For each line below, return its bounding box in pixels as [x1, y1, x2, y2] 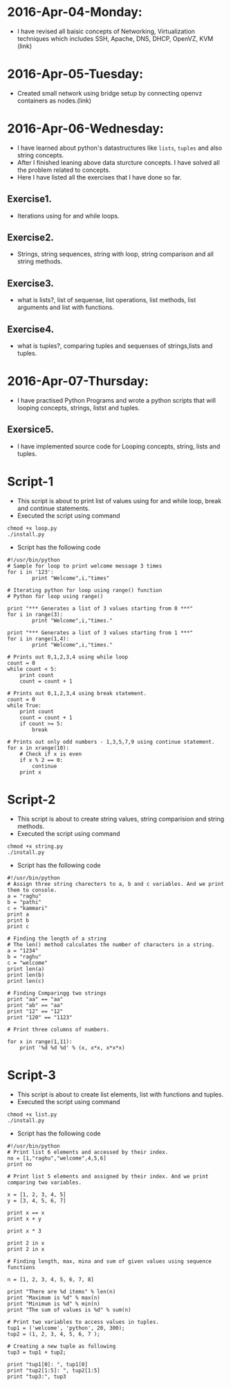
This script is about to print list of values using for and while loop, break [17, 496, 222, 505]
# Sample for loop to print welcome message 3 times [7, 562, 163, 569]
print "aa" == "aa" [7, 995, 64, 1002]
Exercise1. [7, 193, 52, 205]
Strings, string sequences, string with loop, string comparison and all [17, 250, 214, 259]
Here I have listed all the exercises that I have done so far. [17, 173, 182, 181]
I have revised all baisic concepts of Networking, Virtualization [17, 27, 196, 35]
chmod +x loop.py [7, 525, 57, 532]
